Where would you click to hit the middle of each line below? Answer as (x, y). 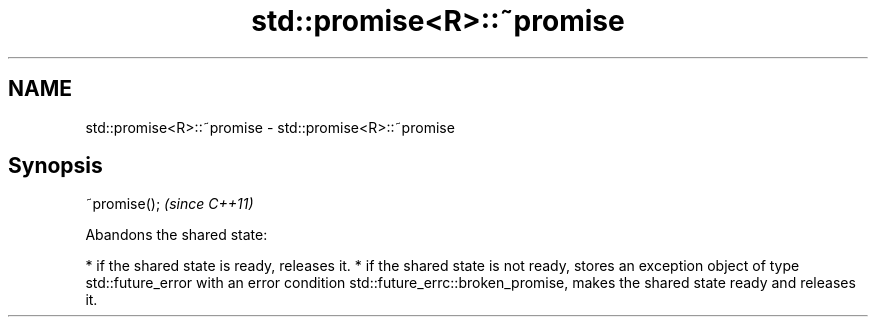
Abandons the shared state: (176, 235)
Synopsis (55, 166)
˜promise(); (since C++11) (169, 204)
